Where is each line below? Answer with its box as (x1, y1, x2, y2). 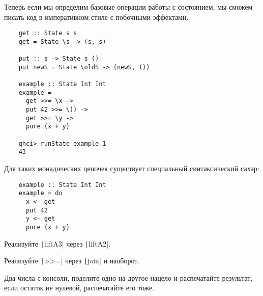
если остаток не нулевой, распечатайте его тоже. (4, 282, 155, 293)
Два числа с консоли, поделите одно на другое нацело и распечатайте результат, (4, 272, 253, 283)
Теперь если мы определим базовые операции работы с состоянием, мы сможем (4, 2, 253, 12)
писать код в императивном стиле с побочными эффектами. (4, 11, 189, 22)
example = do (18, 190, 63, 197)
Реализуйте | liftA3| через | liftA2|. (4, 238, 111, 249)
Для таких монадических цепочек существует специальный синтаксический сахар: (4, 163, 259, 174)
